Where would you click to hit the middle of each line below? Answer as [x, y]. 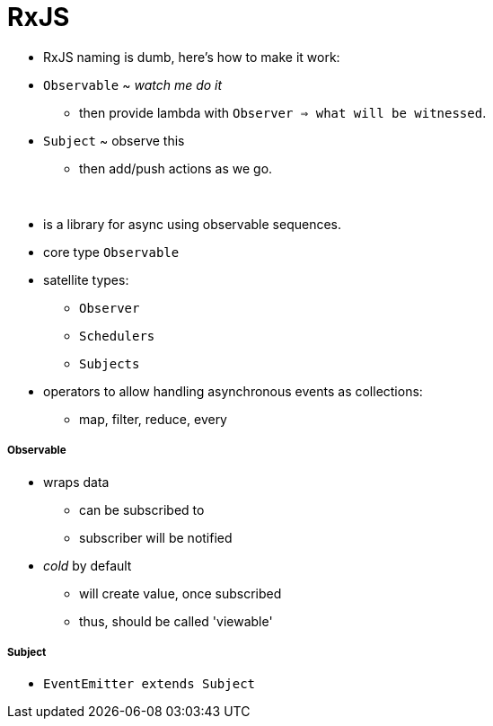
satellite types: [86, 279]
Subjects [110, 363]
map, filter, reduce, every [153, 419]
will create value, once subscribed [180, 593]
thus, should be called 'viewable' [176, 621]
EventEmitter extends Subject [150, 684]
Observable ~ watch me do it [133, 84]
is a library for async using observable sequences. [193, 224]
